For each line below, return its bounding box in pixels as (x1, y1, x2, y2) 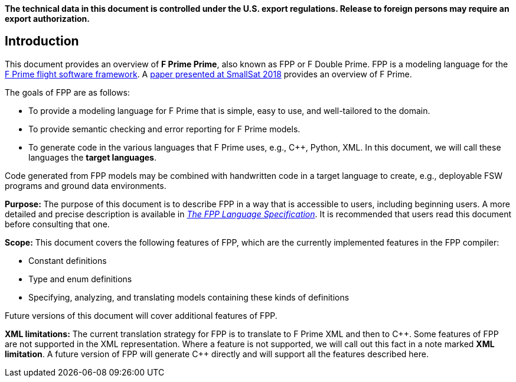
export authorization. (5, 14, 90, 24)
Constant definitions (28, 255, 107, 266)
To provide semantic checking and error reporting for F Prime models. (28, 123, 301, 134)
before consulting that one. (5, 218, 110, 229)
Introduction (5, 34, 79, 49)
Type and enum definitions (28, 273, 132, 284)
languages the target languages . (28, 152, 157, 162)
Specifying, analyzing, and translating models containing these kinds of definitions (28, 292, 350, 302)
